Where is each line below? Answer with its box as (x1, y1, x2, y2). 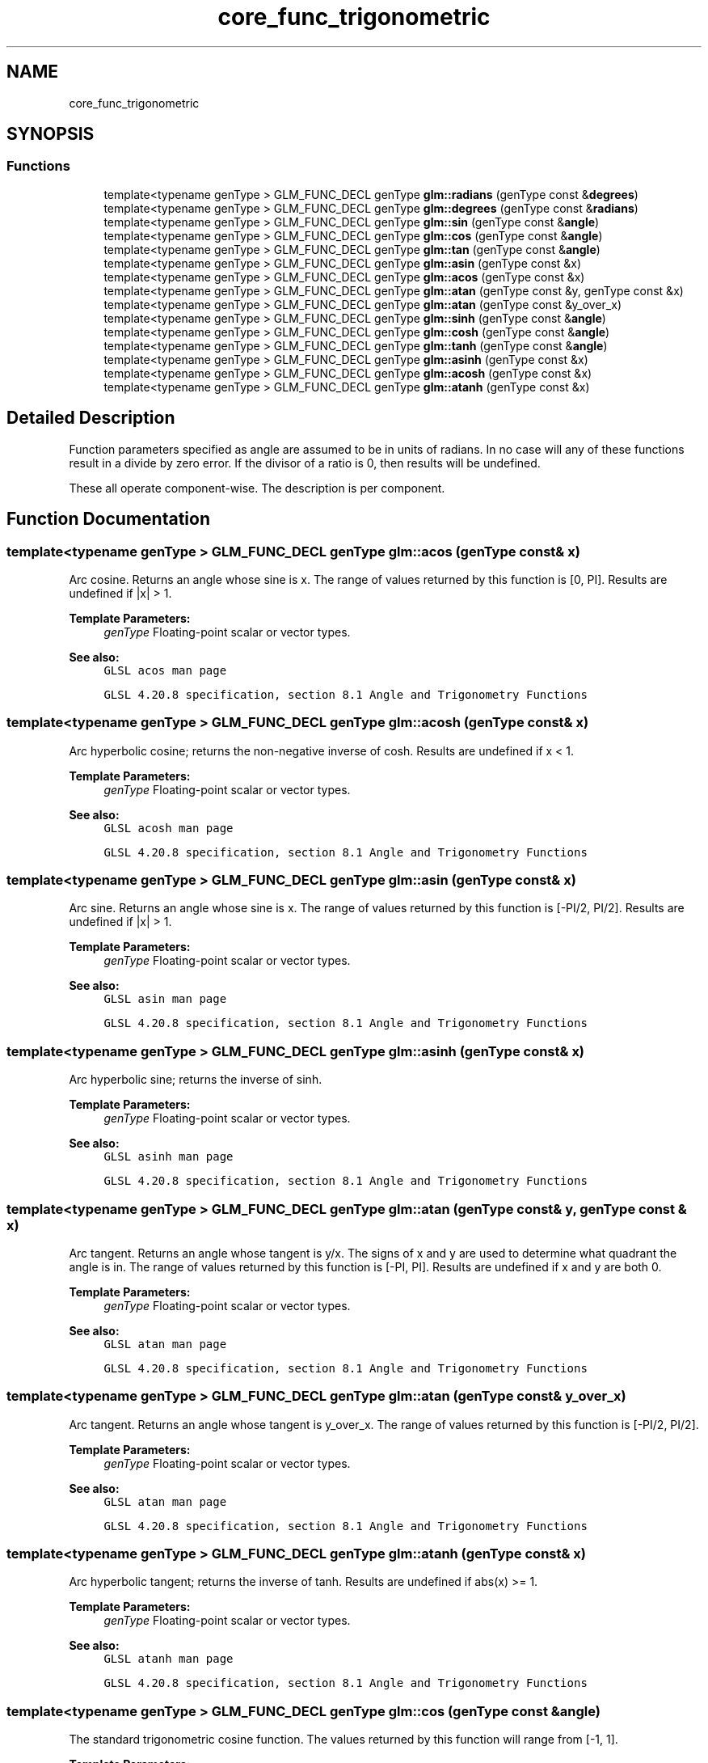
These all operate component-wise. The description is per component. (69, 480, 445, 495)
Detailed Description (6, 408, 175, 429)
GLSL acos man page (103, 663, 227, 677)
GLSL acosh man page (103, 821, 234, 835)
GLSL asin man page (103, 992, 227, 1006)
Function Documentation (6, 509, 210, 530)
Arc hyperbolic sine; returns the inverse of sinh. (69, 1072, 322, 1087)
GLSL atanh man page (103, 1652, 234, 1666)
